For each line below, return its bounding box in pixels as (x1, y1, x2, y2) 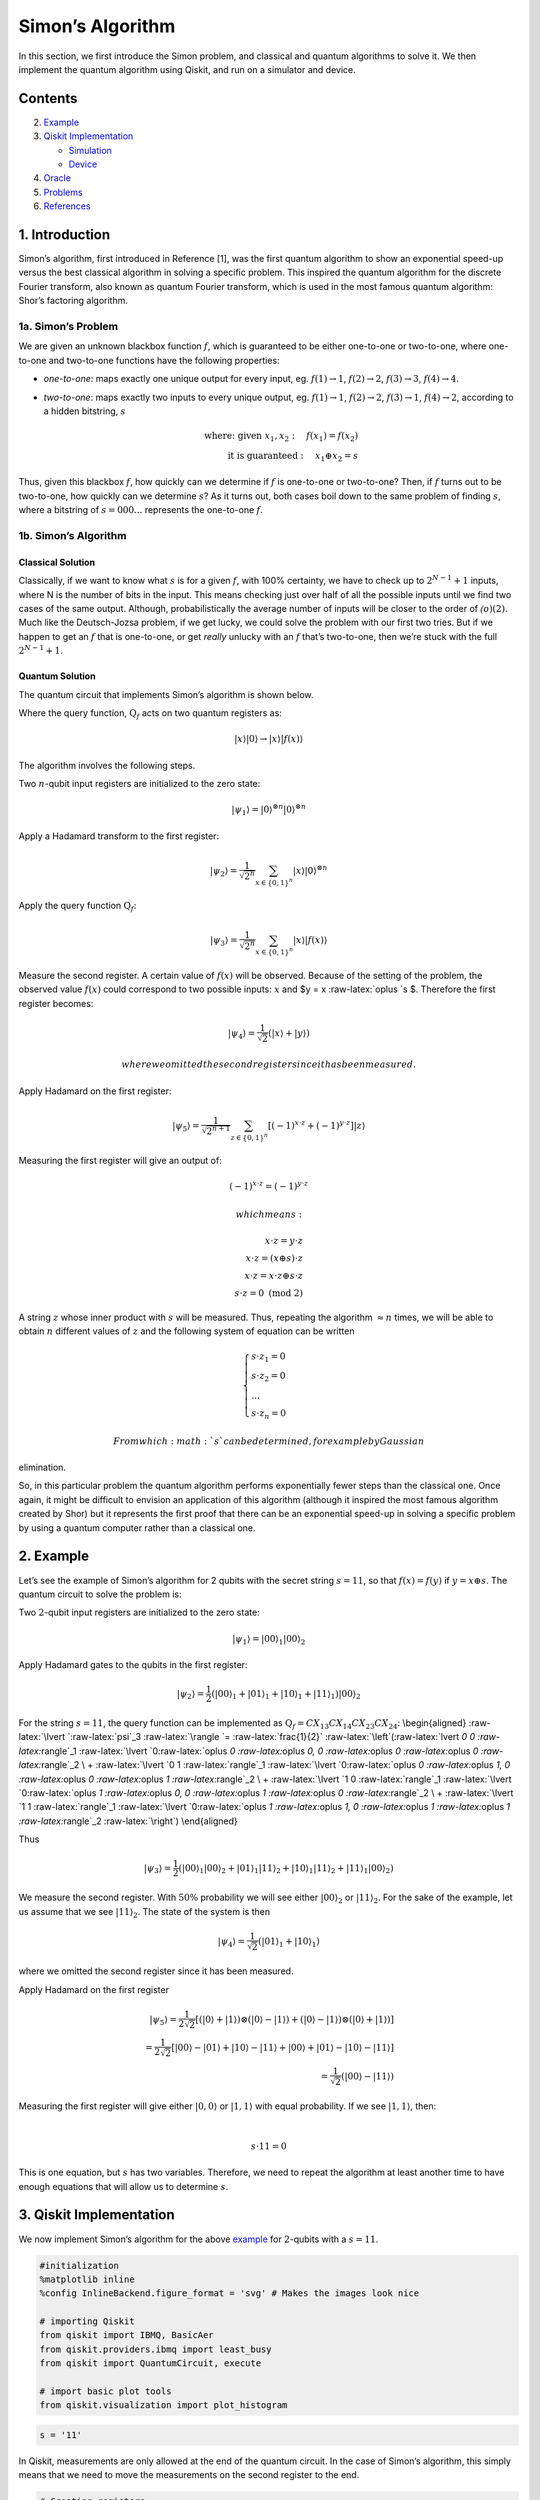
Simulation (68, 144, 112, 156)
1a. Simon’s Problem (18, 320, 119, 334)
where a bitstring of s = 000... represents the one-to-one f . (18, 504, 264, 516)
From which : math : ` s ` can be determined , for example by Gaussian (113, 1435, 425, 1447)
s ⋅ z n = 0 (251, 1408, 287, 1421)
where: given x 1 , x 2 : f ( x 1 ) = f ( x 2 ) (204, 430, 359, 444)
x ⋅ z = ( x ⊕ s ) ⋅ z (245, 1253, 304, 1264)
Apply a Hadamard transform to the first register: (18, 830, 220, 842)
